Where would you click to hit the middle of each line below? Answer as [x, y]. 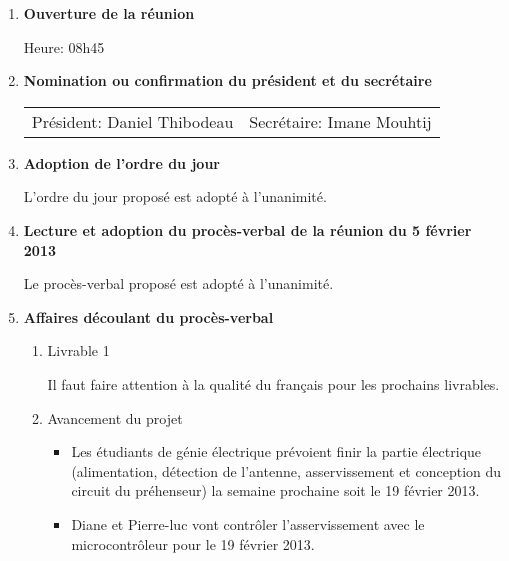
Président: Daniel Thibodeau [132, 121]
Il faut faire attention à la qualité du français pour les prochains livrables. [273, 383]
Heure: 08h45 [64, 46]
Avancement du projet [115, 417]
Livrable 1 [78, 350]
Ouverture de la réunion [109, 13]
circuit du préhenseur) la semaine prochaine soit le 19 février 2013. [275, 490]
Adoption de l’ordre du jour [121, 162]
